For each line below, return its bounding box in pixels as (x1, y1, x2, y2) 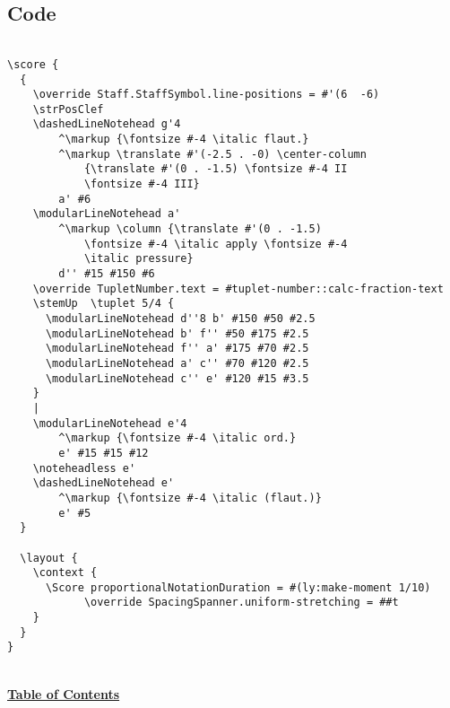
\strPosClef (32, 102, 104, 116)
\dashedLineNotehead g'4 (32, 118, 181, 131)
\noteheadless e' (32, 461, 136, 475)
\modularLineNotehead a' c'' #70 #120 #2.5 (45, 356, 309, 370)
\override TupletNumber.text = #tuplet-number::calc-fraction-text (32, 282, 444, 295)
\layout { (20, 551, 78, 564)
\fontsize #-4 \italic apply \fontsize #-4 (83, 237, 348, 250)
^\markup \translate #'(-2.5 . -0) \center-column (58, 147, 367, 161)
